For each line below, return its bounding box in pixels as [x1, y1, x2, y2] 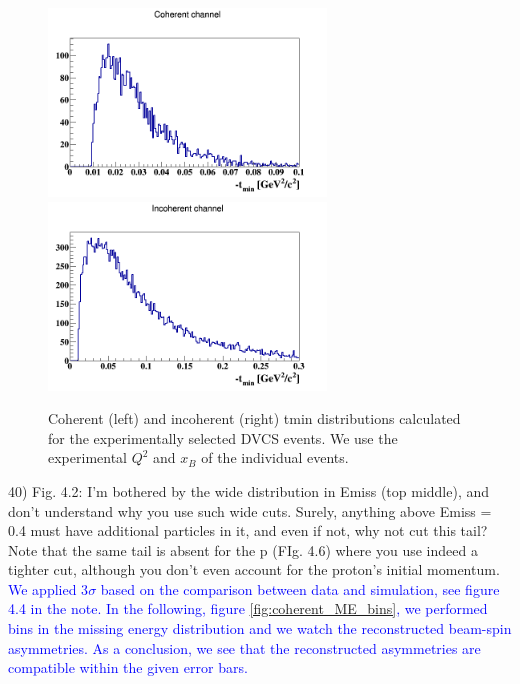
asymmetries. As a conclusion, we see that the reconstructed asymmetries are [8, 637, 481, 658]
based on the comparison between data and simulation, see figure [100, 578, 500, 599]
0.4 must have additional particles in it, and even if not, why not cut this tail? [8, 520, 488, 541]
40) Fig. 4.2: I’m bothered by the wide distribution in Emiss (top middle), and [8, 480, 490, 501]
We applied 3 [8, 578, 89, 599]
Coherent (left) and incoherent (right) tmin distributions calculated [48, 408, 461, 429]
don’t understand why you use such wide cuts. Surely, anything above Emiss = [8, 500, 492, 521]
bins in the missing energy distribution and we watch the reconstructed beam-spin [8, 618, 512, 639]
